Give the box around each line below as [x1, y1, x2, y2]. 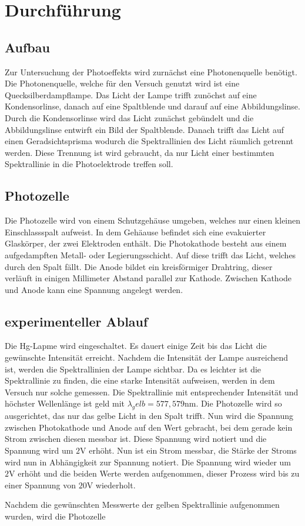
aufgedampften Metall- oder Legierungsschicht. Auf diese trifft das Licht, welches [5, 248, 296, 261]
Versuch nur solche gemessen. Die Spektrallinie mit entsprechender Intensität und [5, 385, 299, 398]
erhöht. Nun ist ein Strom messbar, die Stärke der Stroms [89, 444, 297, 457]
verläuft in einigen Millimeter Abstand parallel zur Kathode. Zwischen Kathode [5, 272, 292, 284]
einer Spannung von [5, 478, 76, 491]
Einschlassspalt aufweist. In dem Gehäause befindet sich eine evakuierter [5, 225, 266, 238]
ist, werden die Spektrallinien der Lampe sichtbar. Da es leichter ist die [5, 362, 262, 375]
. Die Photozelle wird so [196, 397, 282, 410]
